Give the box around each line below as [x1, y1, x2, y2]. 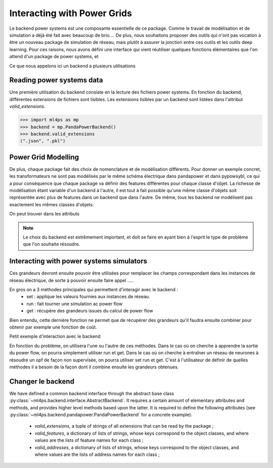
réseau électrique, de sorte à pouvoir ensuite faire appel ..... [9, 277, 134, 283]
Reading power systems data [9, 76, 103, 84]
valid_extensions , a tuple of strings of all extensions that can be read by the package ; [34, 423, 214, 429]
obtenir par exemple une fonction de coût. [9, 324, 97, 330]
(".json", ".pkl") [20, 138, 66, 144]
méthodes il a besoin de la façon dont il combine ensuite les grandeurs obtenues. [9, 364, 179, 370]
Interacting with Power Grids [9, 8, 132, 19]
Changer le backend [9, 377, 74, 386]
